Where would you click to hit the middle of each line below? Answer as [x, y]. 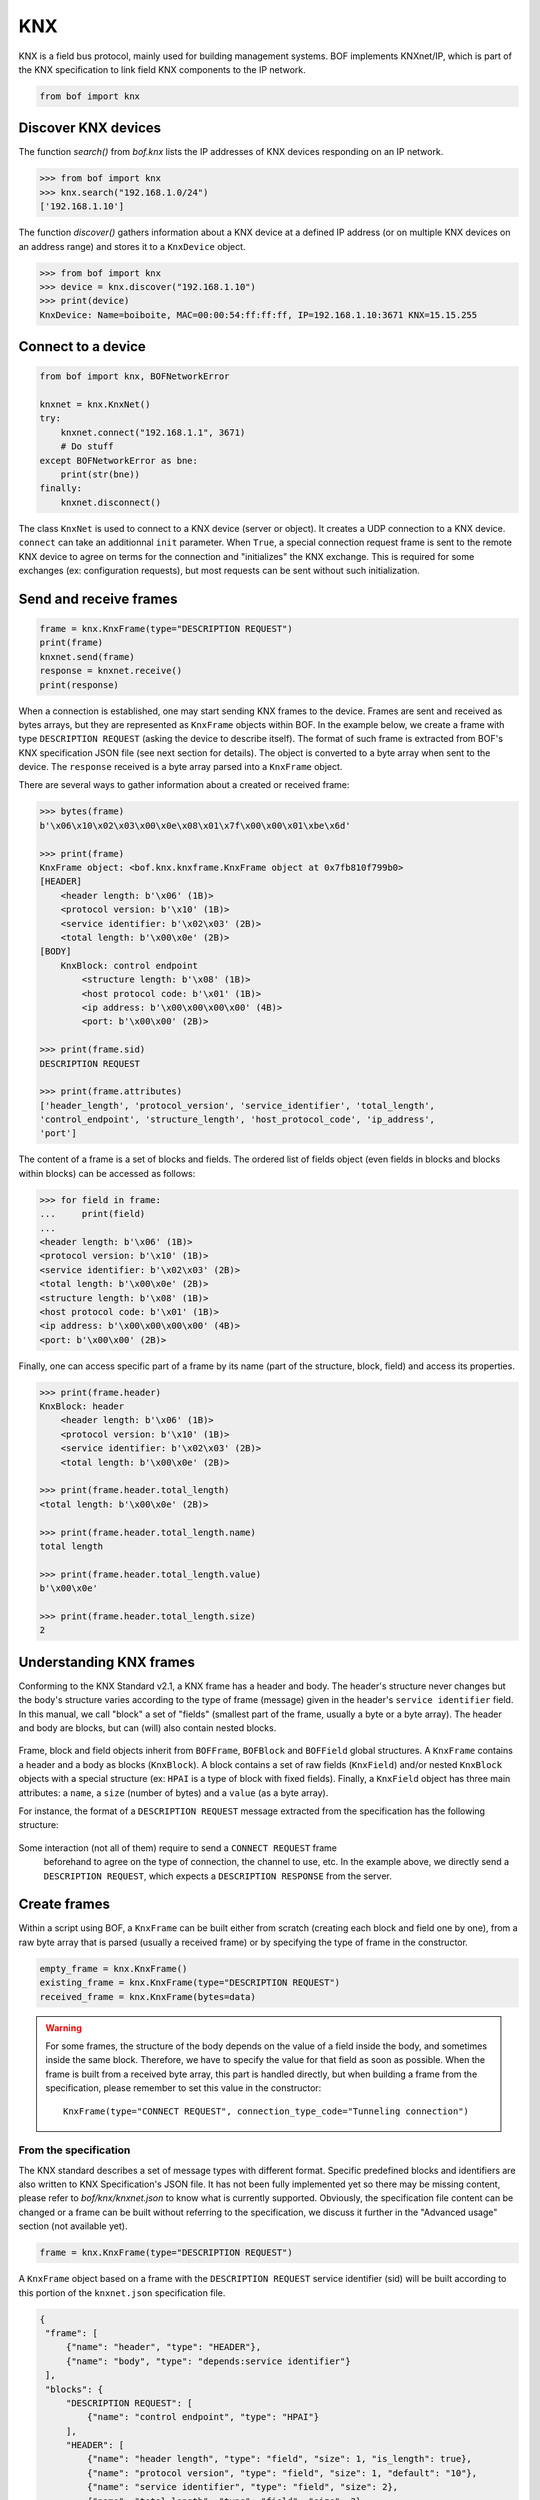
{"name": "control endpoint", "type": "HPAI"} [203, 2417]
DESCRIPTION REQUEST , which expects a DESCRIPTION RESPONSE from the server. [217, 1876]
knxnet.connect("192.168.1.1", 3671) [153, 432]
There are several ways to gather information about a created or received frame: [184, 785]
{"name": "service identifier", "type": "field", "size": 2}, [242, 2487]
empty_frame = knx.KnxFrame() [113, 1968]
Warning [63, 2027]
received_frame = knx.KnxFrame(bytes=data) [148, 1996]
